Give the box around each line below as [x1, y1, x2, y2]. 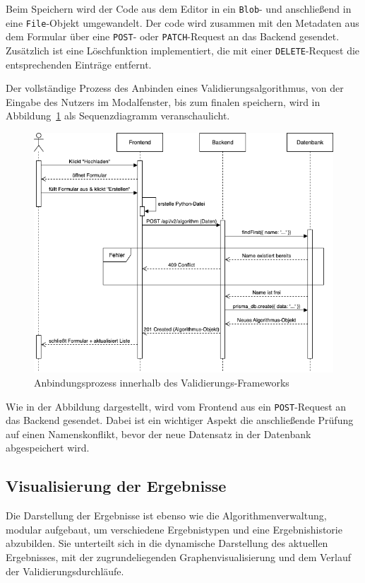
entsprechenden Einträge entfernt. [6, 57, 152, 71]
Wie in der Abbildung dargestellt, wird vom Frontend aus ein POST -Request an [6, 399, 347, 413]
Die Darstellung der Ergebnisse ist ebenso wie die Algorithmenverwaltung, [6, 508, 327, 523]
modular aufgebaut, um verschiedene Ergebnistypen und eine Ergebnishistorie [6, 522, 342, 536]
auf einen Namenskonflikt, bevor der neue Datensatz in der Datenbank [6, 426, 311, 441]
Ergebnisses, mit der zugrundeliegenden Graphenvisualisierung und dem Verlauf [6, 549, 352, 564]
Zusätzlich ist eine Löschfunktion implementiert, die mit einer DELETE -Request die [6, 42, 360, 57]
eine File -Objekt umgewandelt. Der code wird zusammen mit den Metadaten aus [6, 15, 359, 30]
